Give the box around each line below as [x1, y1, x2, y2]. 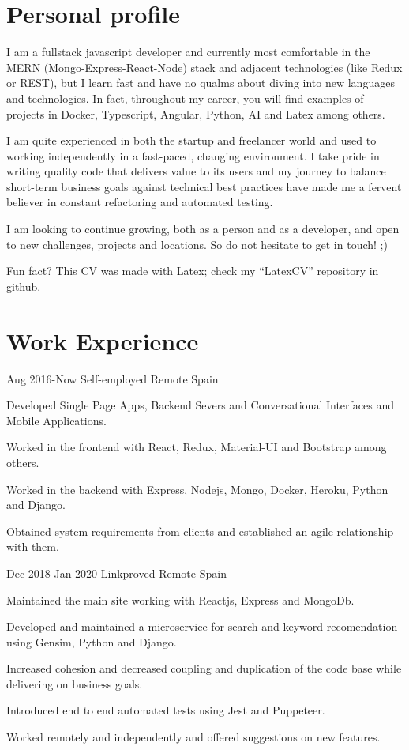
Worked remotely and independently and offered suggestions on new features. [6, 729, 381, 745]
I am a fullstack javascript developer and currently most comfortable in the [6, 43, 370, 60]
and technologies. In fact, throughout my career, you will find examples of [6, 89, 364, 106]
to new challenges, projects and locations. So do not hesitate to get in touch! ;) [6, 236, 388, 252]
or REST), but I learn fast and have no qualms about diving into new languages [6, 74, 395, 91]
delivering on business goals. [6, 675, 143, 692]
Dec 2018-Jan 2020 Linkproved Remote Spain [6, 564, 227, 581]
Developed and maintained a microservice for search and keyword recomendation [6, 618, 398, 635]
